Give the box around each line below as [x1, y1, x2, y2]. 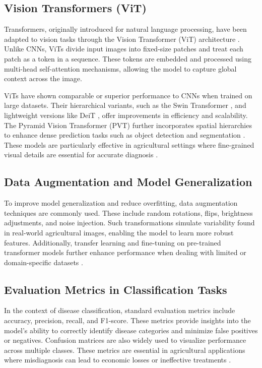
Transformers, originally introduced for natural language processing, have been [4, 24, 247, 34]
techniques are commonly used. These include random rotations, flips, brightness [4, 207, 253, 218]
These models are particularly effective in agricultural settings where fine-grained [4, 139, 254, 150]
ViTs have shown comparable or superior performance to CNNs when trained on [4, 90, 252, 100]
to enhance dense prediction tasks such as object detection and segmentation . [4, 130, 245, 140]
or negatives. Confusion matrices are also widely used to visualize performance [4, 335, 246, 345]
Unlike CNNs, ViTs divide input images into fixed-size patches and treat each [4, 43, 243, 54]
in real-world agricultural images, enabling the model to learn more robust [4, 227, 234, 237]
